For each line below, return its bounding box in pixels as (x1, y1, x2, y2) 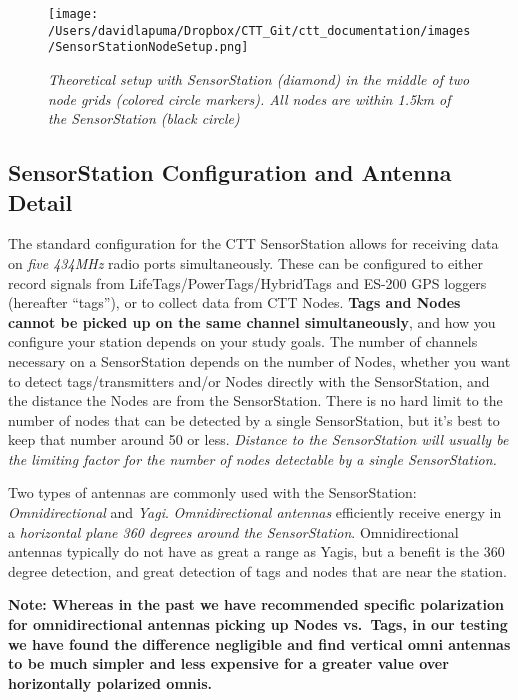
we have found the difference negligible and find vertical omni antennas (8, 633, 511, 654)
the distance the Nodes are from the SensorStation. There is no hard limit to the (8, 390, 503, 411)
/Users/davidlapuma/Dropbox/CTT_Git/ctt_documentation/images (48, 23, 471, 38)
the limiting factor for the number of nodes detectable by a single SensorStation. (8, 448, 497, 469)
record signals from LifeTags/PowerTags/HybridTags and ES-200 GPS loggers (8, 272, 487, 293)
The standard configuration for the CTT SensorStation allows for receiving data (8, 233, 499, 254)
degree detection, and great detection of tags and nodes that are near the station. (8, 560, 507, 581)
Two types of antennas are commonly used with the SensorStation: (8, 482, 417, 503)
